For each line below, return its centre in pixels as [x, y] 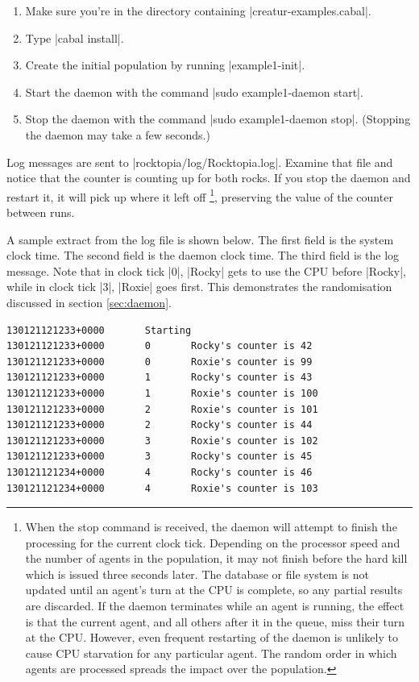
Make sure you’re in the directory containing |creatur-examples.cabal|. [198, 10]
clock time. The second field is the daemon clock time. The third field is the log [203, 255]
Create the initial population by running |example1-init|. [165, 65]
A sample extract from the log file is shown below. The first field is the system [200, 239]
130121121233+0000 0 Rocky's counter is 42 [160, 346]
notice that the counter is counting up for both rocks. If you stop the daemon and [209, 178]
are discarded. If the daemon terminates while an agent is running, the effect [215, 606]
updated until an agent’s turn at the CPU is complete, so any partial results [214, 590]
